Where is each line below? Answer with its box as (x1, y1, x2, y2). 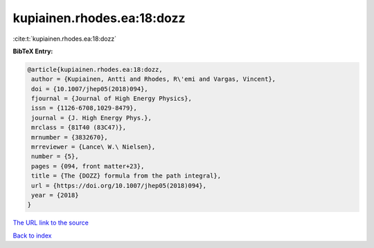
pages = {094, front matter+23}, (31, 162, 145, 170)
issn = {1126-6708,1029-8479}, (31, 104, 138, 112)
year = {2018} (31, 191, 79, 199)
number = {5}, (31, 153, 79, 160)
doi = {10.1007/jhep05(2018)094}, (31, 85, 148, 93)
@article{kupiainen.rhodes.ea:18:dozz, (27, 66, 163, 73)
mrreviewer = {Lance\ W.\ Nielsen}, (31, 143, 156, 151)
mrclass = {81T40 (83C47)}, (31, 124, 127, 131)
